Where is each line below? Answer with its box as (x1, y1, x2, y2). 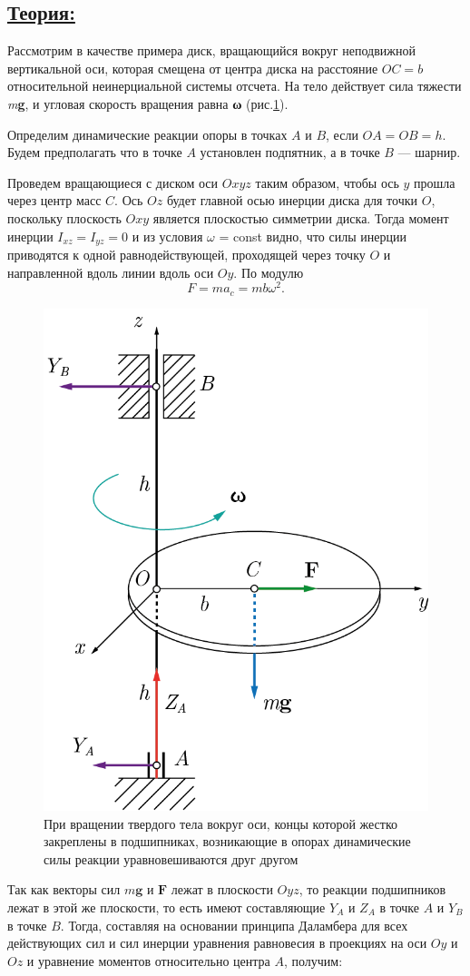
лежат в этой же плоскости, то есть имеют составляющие (7, 897, 326, 916)
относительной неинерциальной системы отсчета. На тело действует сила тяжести (7, 76, 462, 95)
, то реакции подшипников (299, 880, 446, 899)
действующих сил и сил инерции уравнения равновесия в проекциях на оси (7, 933, 427, 952)
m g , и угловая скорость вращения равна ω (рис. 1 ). (7, 94, 289, 113)
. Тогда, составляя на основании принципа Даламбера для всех (60, 915, 408, 934)
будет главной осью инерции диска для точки (166, 191, 418, 210)
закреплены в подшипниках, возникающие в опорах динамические (44, 832, 411, 851)
